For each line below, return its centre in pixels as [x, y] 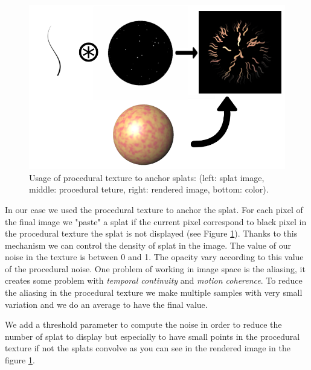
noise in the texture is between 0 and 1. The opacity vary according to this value [154, 257]
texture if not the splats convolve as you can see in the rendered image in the [148, 348]
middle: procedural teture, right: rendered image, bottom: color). [149, 189]
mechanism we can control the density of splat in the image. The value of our [148, 245]
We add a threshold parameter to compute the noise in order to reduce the [143, 324]
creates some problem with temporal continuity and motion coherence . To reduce [154, 280]
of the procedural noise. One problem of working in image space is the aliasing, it [155, 268]
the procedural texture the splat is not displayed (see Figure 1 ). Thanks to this [151, 233]
